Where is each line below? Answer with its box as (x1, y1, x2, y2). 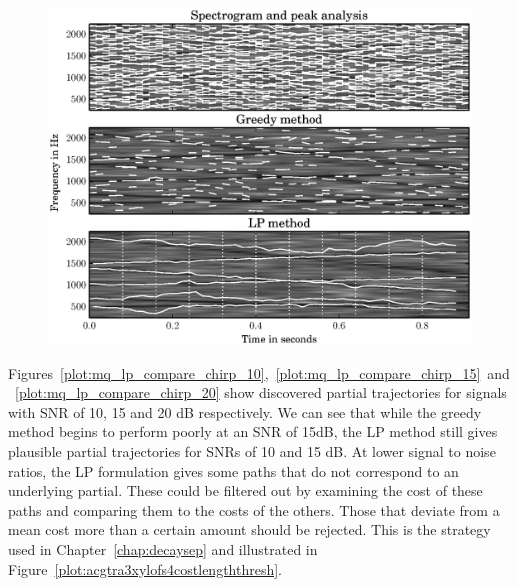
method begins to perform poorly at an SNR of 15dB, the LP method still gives (8, 421, 498, 442)
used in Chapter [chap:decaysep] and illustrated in (8, 538, 318, 559)
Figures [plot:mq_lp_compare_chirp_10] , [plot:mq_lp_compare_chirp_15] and (8, 362, 510, 383)
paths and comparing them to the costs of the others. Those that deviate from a (8, 499, 500, 520)
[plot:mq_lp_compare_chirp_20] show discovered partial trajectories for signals (15, 382, 507, 403)
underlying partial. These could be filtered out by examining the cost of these (8, 480, 483, 501)
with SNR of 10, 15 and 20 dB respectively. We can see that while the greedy (8, 401, 482, 422)
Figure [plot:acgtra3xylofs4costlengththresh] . (8, 558, 283, 579)
